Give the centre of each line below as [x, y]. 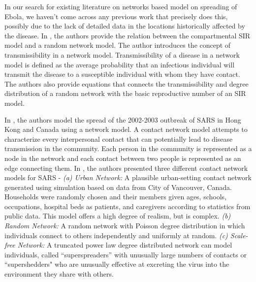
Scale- [239, 235]
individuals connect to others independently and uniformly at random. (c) [116, 235]
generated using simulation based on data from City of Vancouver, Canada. [118, 187]
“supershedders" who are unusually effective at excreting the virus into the [117, 264]
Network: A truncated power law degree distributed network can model [125, 245]
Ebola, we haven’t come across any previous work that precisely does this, [116, 16]
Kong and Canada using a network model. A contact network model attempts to [126, 129]
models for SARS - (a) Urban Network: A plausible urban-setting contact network [128, 177]
